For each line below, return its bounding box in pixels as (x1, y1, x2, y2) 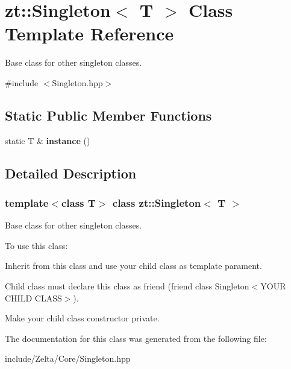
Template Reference (5, 21, 174, 46)
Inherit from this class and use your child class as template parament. (5, 259, 262, 272)
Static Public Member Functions (5, 106, 212, 124)
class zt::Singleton (112, 195, 201, 210)
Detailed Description (5, 163, 137, 182)
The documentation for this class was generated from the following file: (5, 332, 267, 344)
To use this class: (5, 239, 68, 251)
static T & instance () (5, 134, 90, 147)
